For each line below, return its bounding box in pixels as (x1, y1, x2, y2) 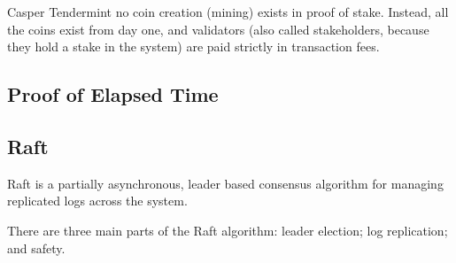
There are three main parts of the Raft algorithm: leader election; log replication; (7, 220, 448, 239)
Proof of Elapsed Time (7, 81, 219, 108)
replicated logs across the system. (7, 191, 188, 210)
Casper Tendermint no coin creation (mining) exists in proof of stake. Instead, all (7, 3, 449, 20)
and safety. (7, 238, 66, 257)
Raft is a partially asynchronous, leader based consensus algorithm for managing (7, 174, 444, 192)
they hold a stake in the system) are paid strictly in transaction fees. (7, 37, 380, 56)
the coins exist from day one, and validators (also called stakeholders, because (7, 19, 429, 38)
